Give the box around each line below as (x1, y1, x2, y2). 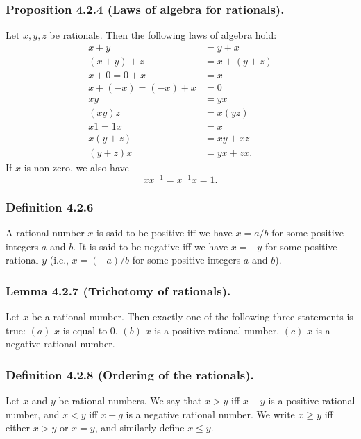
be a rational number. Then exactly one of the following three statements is (31, 309, 353, 323)
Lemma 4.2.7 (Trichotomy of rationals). (6, 282, 231, 299)
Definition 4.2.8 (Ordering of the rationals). (6, 365, 254, 383)
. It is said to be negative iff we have (73, 239, 228, 253)
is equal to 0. (62, 322, 118, 337)
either (6, 420, 31, 435)
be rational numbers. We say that (58, 393, 202, 407)
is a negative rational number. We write (126, 406, 295, 421)
